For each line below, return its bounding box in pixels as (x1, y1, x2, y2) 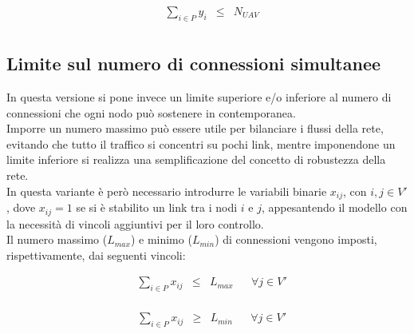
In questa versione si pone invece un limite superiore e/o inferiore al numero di (6, 89, 392, 105)
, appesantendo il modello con (261, 199, 408, 216)
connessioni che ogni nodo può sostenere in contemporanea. (6, 104, 296, 121)
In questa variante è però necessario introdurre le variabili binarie (6, 182, 327, 199)
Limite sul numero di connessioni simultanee (6, 51, 381, 76)
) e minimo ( (130, 231, 192, 248)
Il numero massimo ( (6, 231, 108, 248)
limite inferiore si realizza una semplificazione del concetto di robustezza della (6, 151, 386, 168)
